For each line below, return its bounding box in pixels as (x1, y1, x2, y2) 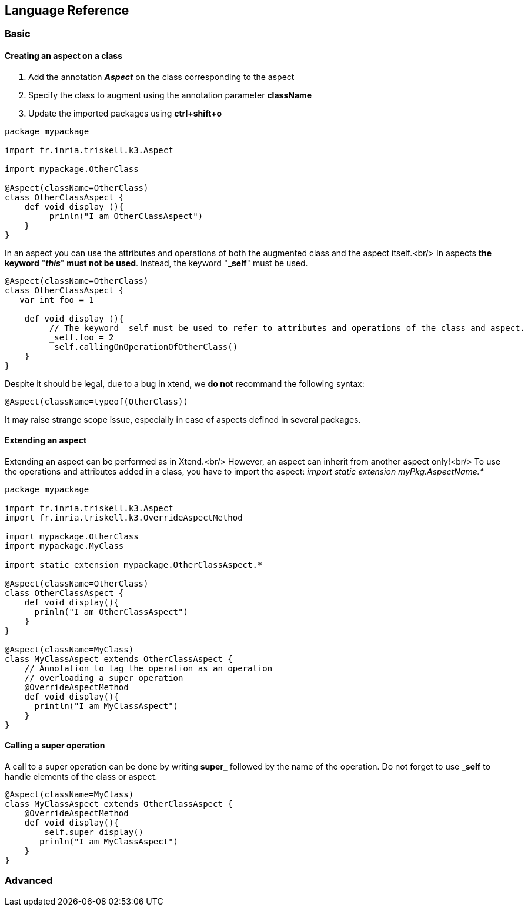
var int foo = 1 (19, 294, 94, 304)
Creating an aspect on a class (5, 51, 122, 61)
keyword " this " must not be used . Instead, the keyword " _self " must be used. (5, 257, 308, 268)
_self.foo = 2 (49, 332, 114, 342)
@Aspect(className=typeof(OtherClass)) (5, 396, 188, 406)
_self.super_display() (39, 827, 144, 837)
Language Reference (5, 3, 129, 18)
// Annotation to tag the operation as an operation (24, 663, 273, 673)
